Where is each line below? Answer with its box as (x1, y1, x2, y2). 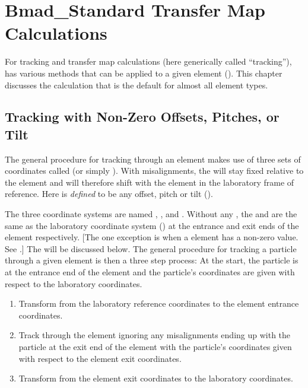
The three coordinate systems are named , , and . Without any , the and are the (5, 208, 297, 220)
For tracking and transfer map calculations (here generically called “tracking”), (5, 55, 292, 68)
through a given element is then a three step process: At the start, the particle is (5, 254, 299, 266)
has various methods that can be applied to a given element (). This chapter (5, 66, 282, 79)
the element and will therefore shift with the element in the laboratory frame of (5, 176, 294, 188)
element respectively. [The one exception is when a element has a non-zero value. (5, 231, 299, 243)
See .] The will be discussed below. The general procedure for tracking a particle (5, 242, 297, 255)
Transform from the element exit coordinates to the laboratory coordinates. (18, 372, 293, 384)
